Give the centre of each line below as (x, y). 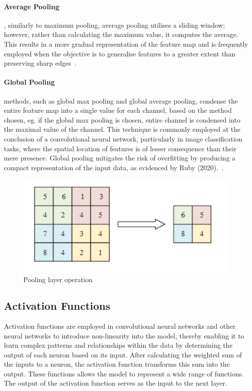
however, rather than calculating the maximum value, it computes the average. (121, 34)
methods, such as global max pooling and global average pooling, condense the (121, 100)
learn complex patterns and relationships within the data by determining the (118, 345)
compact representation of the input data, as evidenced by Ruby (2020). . (114, 167)
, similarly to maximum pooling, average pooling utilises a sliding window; (115, 25)
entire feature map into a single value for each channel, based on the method (118, 110)
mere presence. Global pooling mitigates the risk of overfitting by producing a (120, 158)
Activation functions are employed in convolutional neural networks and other (120, 326)
